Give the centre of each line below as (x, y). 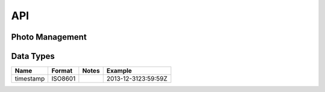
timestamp (30, 79)
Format (62, 71)
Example (119, 71)
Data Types (33, 56)
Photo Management (49, 37)
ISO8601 (63, 79)
